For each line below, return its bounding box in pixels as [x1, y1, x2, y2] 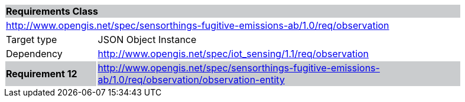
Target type [6, 34, 57, 45]
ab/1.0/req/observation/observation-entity [97, 74, 285, 85]
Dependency [6, 48, 63, 60]
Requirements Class [6, 5, 98, 17]
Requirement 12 [6, 68, 77, 80]
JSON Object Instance [97, 34, 197, 45]
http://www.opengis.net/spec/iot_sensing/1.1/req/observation [97, 48, 369, 60]
